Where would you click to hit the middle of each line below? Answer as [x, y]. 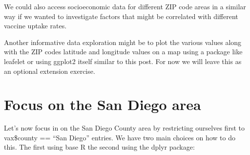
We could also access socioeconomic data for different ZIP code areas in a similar [125, 6]
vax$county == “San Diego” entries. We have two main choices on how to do [120, 137]
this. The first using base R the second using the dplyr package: [99, 147]
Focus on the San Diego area [103, 104]
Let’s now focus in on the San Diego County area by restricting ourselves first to [124, 128]
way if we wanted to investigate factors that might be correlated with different [121, 16]
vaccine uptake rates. [35, 26]
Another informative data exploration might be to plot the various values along [123, 42]
